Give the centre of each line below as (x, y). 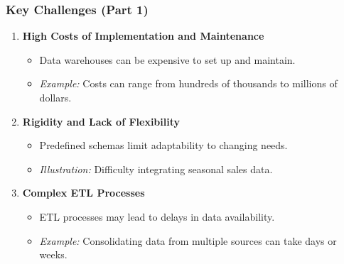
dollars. (55, 97)
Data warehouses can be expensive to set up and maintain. (167, 59)
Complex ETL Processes (84, 193)
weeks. (53, 254)
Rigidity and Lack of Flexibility (101, 121)
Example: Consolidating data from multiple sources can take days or (188, 240)
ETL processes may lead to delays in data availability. (157, 216)
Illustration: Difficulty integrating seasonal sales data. (156, 169)
